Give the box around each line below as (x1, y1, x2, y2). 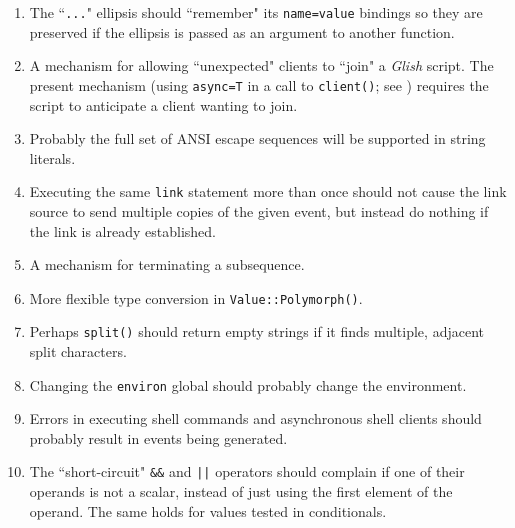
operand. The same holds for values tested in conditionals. (29, 500, 387, 521)
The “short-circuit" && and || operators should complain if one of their (29, 461, 465, 482)
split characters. (29, 341, 127, 362)
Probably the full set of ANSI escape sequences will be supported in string (29, 128, 486, 149)
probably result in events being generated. (29, 427, 288, 448)
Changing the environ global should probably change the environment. (29, 374, 467, 395)
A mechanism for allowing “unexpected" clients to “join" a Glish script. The (29, 55, 494, 76)
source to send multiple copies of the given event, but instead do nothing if (29, 200, 489, 221)
